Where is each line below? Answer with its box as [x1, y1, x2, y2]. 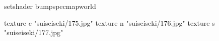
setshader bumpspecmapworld [4, 1, 96, 11]
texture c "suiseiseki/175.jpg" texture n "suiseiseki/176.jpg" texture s [4, 17, 215, 28]
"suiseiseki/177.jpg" [4, 27, 63, 38]
